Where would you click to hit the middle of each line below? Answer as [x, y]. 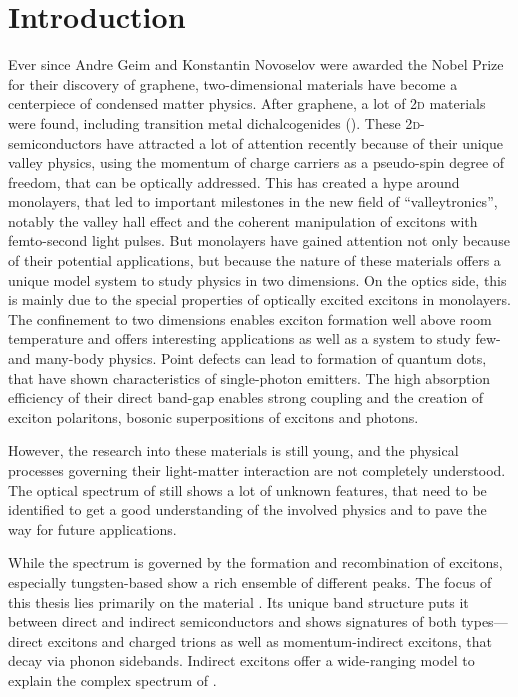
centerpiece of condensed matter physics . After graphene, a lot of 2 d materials [247, 103]
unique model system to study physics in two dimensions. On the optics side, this [257, 279]
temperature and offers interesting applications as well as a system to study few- [254, 338]
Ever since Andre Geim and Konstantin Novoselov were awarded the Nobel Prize [256, 64]
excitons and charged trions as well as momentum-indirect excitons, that [269, 640]
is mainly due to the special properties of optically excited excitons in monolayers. [259, 299]
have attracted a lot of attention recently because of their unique [305, 142]
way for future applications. [92, 528]
